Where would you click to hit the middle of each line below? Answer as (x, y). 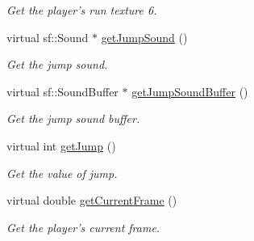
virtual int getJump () (61, 145)
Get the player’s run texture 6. (82, 10)
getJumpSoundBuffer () (190, 91)
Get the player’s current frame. (83, 227)
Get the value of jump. (62, 173)
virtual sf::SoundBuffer (62, 91)
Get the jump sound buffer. (73, 118)
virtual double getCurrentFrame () (92, 200)
